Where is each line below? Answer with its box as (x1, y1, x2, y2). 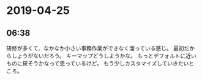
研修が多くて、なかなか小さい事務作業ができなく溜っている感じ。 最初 (6, 45, 185, 52)
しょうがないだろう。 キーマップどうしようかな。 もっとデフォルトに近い (11, 52, 197, 59)
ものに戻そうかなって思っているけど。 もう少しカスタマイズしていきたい (6, 60, 189, 67)
